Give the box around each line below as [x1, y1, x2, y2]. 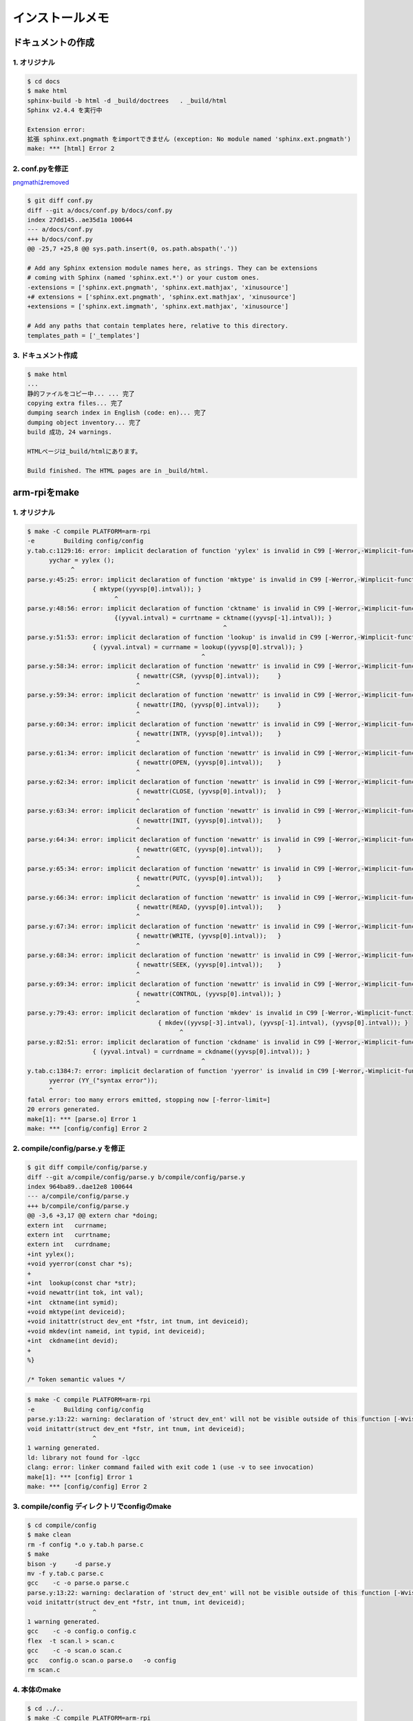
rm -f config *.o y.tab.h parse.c [27, 1541, 144, 1548]
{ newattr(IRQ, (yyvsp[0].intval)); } [136, 701, 282, 708]
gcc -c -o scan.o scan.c [27, 1647, 122, 1655]
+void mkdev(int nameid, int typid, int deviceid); [27, 1327, 206, 1335]
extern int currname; [27, 1221, 108, 1229]
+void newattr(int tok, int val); [27, 1289, 144, 1297]
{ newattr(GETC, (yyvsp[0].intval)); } [136, 845, 282, 853]
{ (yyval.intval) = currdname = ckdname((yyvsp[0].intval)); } [92, 1047, 311, 1055]
